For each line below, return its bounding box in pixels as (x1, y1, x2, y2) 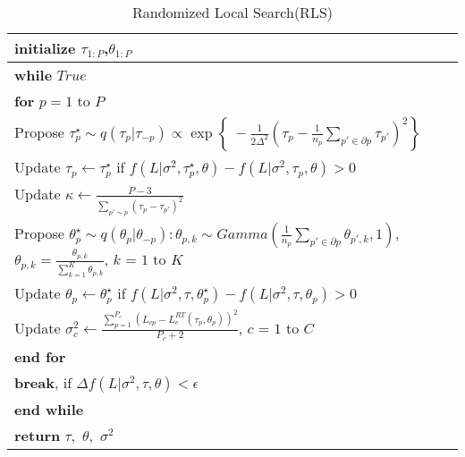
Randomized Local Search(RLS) (131, 2, 334, 22)
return (14, 425, 61, 445)
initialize (14, 38, 76, 58)
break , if (14, 372, 72, 393)
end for (14, 346, 66, 367)
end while (14, 399, 84, 419)
